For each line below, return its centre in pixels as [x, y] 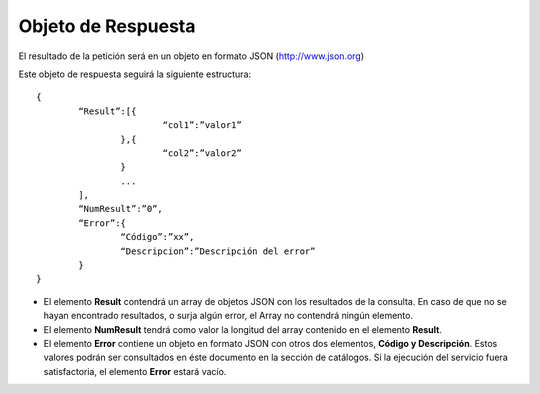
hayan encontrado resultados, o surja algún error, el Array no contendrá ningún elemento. [228, 316]
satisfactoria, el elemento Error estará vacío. [135, 371]
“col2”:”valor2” [202, 153]
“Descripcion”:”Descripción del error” [218, 251]
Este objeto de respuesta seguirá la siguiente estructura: [135, 74]
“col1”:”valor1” [202, 125]
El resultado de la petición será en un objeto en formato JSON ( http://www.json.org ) [191, 56]
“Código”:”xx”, [157, 237]
